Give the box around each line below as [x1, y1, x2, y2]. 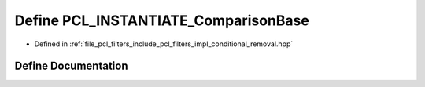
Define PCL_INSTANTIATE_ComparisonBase [14, 12, 310, 29]
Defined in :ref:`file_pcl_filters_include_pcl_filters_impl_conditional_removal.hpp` [34, 39, 294, 49]
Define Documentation [14, 60, 128, 73]
